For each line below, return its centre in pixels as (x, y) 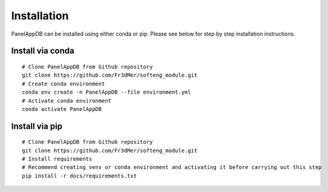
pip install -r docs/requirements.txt (80, 176)
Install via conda (43, 51)
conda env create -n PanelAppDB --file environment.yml (107, 92)
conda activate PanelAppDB (62, 109)
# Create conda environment (64, 84)
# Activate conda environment (67, 101)
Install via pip (37, 126)
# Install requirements (57, 159)
